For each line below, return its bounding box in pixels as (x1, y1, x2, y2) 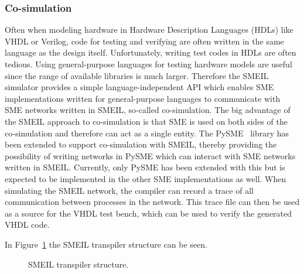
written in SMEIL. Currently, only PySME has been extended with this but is (5, 161, 285, 173)
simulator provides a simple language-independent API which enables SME (5, 81, 274, 93)
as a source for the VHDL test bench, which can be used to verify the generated (5, 207, 292, 219)
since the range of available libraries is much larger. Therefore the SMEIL (5, 69, 269, 81)
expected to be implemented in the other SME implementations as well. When (5, 172, 286, 184)
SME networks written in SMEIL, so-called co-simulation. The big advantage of (5, 104, 291, 116)
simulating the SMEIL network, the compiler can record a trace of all (5, 184, 254, 196)
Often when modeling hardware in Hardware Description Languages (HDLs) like (5, 23, 293, 36)
